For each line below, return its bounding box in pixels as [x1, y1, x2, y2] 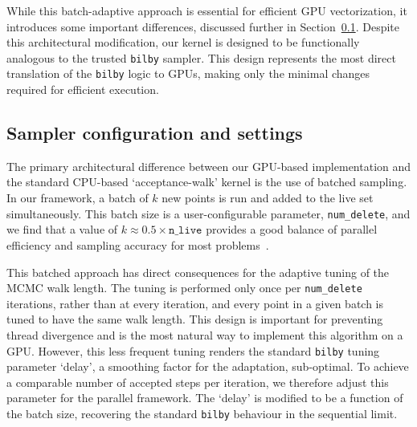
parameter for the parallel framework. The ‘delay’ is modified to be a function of [6, 389, 403, 406]
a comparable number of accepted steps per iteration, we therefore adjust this [6, 373, 389, 390]
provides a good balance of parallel [206, 221, 378, 238]
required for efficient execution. [6, 81, 159, 98]
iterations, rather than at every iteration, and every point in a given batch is [6, 295, 384, 311]
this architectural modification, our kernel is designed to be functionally [6, 34, 360, 51]
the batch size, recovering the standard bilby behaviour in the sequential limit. [6, 405, 398, 421]
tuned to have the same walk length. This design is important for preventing [6, 311, 383, 327]
